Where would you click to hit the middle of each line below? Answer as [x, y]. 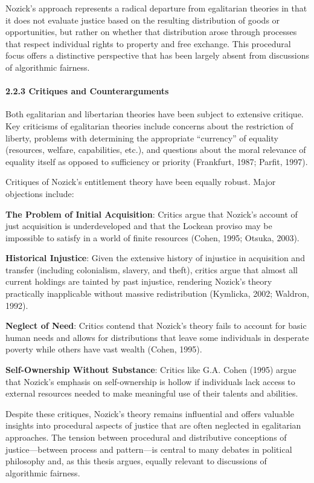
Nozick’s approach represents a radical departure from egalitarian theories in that [156, 8]
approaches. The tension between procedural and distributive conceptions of [146, 437]
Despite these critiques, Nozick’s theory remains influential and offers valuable [150, 413]
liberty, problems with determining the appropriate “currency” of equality [142, 138]
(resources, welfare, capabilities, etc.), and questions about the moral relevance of [156, 150]
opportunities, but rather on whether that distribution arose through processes [151, 32]
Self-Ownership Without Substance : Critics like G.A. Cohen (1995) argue [151, 370]
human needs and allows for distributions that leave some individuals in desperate [157, 337]
